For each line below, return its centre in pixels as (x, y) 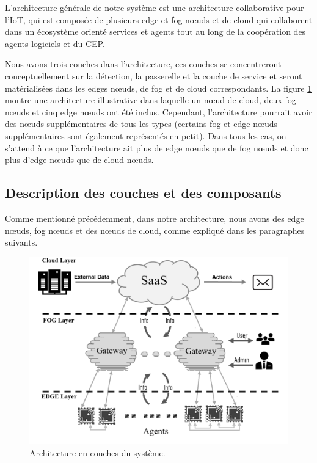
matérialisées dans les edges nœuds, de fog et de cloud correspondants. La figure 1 (158, 88)
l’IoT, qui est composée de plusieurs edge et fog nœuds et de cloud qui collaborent (159, 19)
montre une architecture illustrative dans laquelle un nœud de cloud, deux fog (151, 100)
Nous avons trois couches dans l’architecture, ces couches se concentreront (143, 64)
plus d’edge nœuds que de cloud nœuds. (79, 160)
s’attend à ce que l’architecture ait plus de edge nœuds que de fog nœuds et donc (157, 148)
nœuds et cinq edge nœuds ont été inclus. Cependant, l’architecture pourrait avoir (158, 111)
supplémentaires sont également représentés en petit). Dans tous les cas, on (146, 135)
